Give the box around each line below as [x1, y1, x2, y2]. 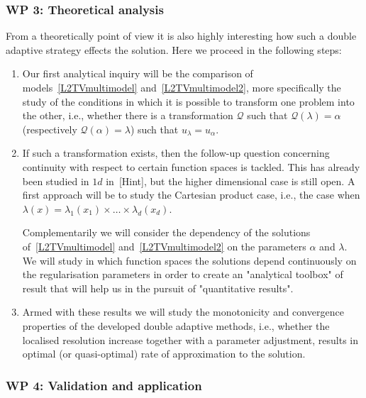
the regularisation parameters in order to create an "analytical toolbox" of [22, 267, 343, 282]
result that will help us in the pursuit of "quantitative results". [22, 280, 294, 295]
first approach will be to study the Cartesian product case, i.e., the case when [22, 187, 360, 202]
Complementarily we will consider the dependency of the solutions [22, 225, 311, 240]
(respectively [22, 121, 77, 136]
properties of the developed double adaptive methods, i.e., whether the [22, 318, 330, 333]
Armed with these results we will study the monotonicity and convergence [22, 304, 344, 319]
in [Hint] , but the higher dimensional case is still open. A [106, 173, 355, 188]
